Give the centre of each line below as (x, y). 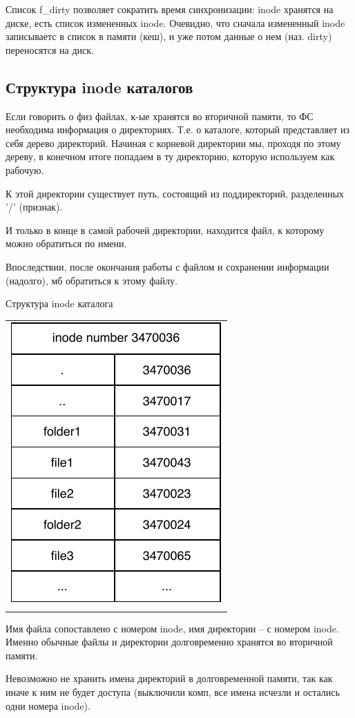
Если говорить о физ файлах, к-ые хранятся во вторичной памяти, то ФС (160, 116)
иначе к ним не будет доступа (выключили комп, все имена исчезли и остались (173, 691)
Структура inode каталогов (99, 87)
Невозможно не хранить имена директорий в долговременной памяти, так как (169, 678)
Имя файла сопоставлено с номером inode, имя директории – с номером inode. (172, 628)
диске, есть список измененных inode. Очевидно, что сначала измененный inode (175, 22)
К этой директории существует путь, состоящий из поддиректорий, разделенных (175, 193)
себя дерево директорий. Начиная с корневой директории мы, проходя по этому (173, 143)
